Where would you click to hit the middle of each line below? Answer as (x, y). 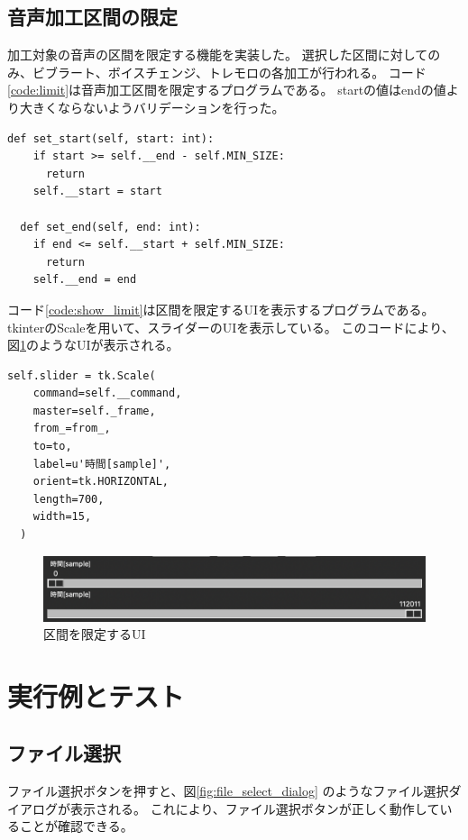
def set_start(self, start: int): (111, 138)
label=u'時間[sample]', (102, 464)
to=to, (52, 447)
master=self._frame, (94, 411)
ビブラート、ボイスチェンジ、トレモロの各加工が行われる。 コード (229, 72)
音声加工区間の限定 (92, 17)
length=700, (69, 499)
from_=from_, (72, 429)
